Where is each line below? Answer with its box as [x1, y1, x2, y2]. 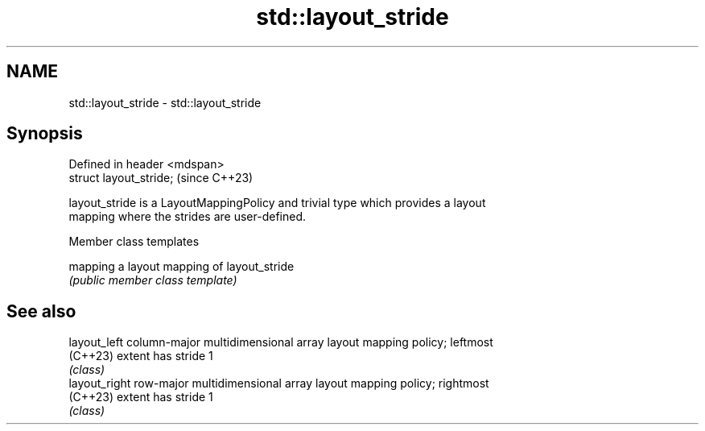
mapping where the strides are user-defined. [68, 209, 306, 224]
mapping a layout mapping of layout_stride [68, 259, 295, 274]
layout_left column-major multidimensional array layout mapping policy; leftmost [68, 335, 493, 350]
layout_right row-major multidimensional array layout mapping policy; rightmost [68, 376, 489, 391]
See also [6, 300, 76, 321]
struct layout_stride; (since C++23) [68, 171, 254, 185]
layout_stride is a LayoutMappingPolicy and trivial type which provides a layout [68, 196, 486, 210]
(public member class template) [68, 273, 237, 288]
